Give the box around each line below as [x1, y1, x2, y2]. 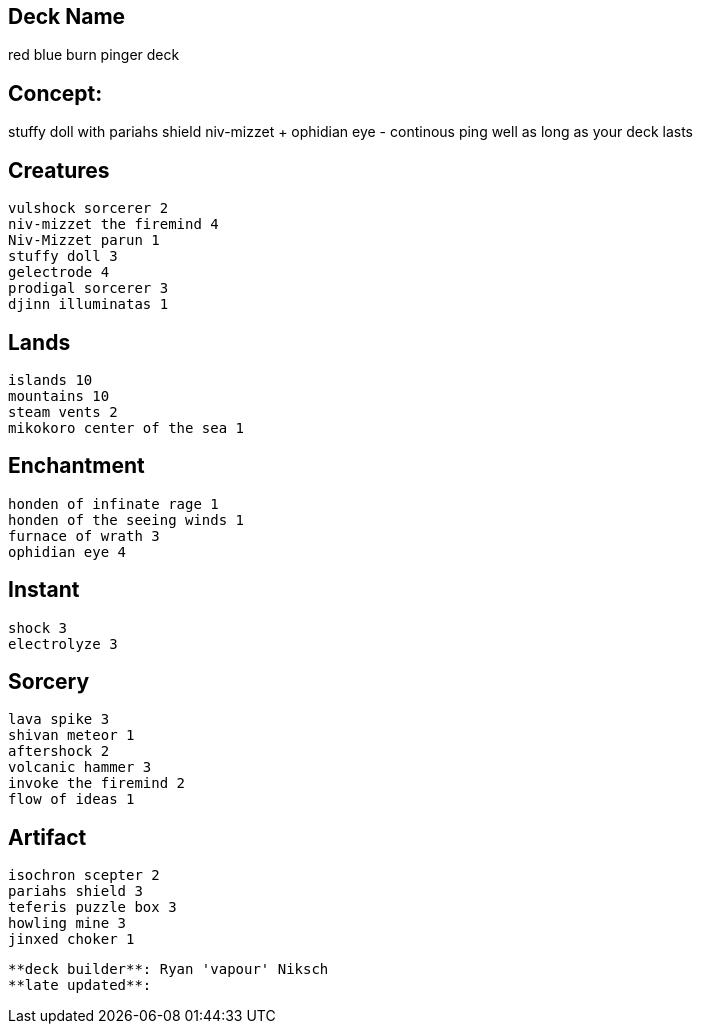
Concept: [8, 80, 103, 106]
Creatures [8, 157, 110, 183]
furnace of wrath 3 [8, 527, 160, 544]
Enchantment [8, 453, 145, 479]
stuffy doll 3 [8, 248, 118, 265]
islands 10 [8, 371, 93, 388]
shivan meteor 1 [8, 727, 135, 744]
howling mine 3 [8, 915, 127, 932]
